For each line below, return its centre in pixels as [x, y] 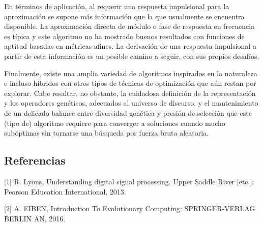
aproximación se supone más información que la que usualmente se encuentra [124, 16]
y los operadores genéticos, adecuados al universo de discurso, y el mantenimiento [131, 103]
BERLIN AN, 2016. [35, 218]
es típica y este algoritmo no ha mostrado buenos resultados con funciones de [124, 36]
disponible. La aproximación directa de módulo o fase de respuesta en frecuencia [129, 26]
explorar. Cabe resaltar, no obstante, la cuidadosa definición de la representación [130, 93]
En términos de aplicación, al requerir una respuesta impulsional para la [117, 6]
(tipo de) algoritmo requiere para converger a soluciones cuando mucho [115, 123]
